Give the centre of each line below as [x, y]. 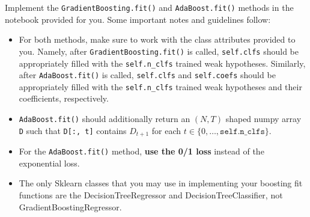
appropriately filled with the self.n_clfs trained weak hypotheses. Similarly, [162, 63]
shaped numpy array [263, 119]
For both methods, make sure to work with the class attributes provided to [157, 39]
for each [166, 130]
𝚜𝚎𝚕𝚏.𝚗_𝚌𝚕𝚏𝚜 [242, 131]
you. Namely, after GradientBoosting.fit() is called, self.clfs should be [159, 51]
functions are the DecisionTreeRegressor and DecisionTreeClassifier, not [151, 195]
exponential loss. [49, 163]
